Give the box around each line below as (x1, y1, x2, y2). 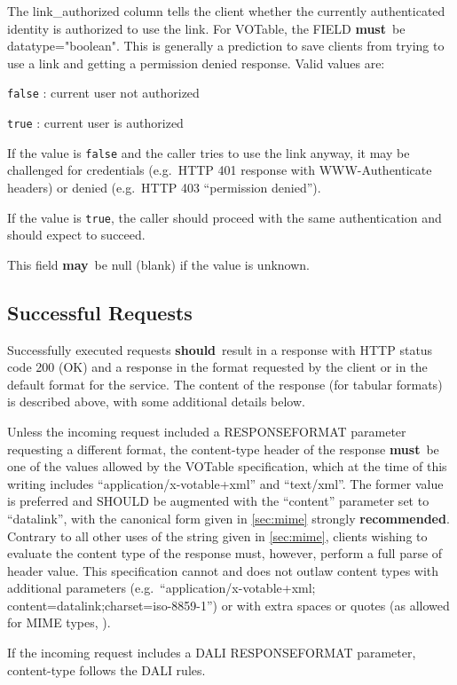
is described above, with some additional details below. (7, 392, 305, 411)
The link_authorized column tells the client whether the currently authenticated (7, 2, 445, 20)
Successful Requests (7, 298, 193, 326)
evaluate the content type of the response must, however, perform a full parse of (7, 544, 443, 563)
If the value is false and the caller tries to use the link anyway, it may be (7, 143, 410, 161)
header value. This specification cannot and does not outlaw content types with (7, 561, 439, 579)
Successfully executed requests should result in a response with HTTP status (7, 340, 433, 358)
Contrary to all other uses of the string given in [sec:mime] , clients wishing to (7, 526, 428, 545)
